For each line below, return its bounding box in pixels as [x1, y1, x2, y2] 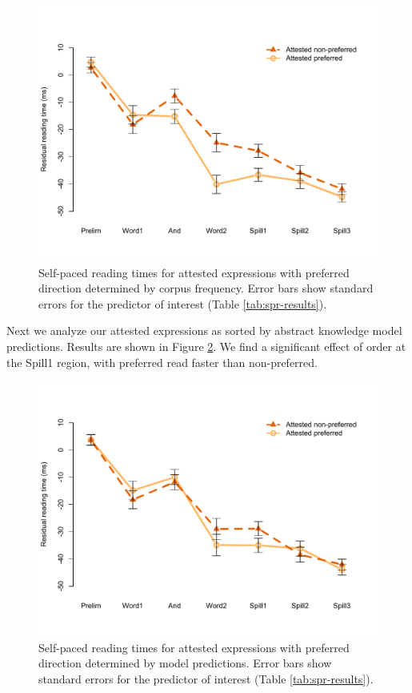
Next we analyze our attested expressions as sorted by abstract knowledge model [6, 322, 402, 339]
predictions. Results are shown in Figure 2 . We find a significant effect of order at [6, 337, 406, 354]
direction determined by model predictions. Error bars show [38, 655, 332, 671]
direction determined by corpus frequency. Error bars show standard [38, 280, 374, 296]
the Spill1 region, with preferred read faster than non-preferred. [6, 353, 318, 370]
